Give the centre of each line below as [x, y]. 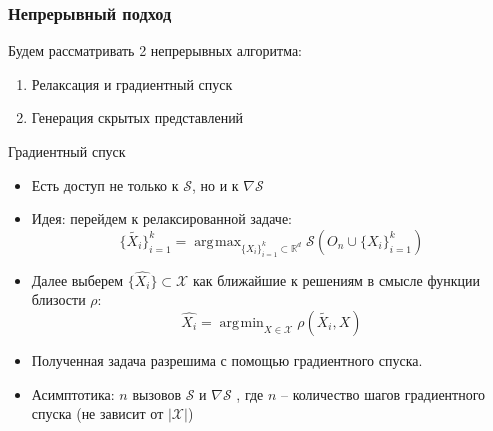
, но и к [215, 184]
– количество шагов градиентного [383, 393]
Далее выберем [77, 279]
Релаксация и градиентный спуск [132, 83]
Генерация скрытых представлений [137, 117]
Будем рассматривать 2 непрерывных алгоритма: [155, 50]
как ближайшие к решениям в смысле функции [336, 279]
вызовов [157, 393]
